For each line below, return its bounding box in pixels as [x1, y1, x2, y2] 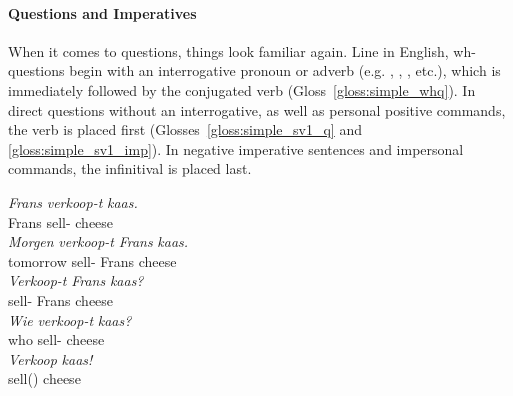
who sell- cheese [8, 329, 105, 350]
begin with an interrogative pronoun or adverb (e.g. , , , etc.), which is [69, 60, 501, 81]
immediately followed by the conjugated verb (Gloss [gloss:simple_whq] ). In [8, 79, 476, 100]
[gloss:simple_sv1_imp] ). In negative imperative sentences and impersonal [8, 138, 464, 159]
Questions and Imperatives [8, 2, 197, 23]
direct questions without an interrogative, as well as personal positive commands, [8, 99, 506, 120]
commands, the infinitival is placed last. [8, 158, 252, 179]
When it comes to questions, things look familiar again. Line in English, [8, 40, 449, 61]
